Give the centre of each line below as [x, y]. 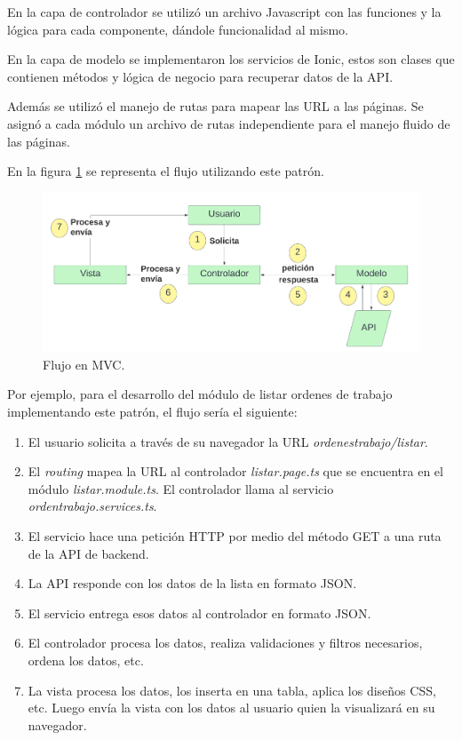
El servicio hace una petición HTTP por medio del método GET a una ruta [235, 535]
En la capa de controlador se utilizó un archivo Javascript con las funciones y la [224, 12]
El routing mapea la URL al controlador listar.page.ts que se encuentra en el [235, 471]
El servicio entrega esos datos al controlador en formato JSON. [199, 613]
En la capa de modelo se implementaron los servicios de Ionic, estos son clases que [231, 59]
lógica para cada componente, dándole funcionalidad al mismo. [178, 29]
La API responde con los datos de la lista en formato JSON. [192, 583]
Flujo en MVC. [84, 364]
